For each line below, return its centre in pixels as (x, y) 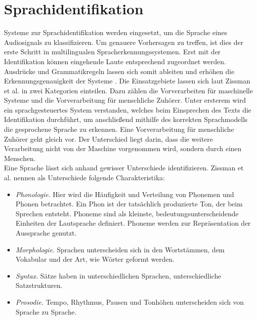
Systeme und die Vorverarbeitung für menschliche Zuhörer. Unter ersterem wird (125, 100)
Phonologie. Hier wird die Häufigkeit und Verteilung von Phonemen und (125, 194)
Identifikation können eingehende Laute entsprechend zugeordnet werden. (115, 61)
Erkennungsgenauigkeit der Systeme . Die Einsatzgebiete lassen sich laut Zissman (127, 81)
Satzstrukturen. (39, 285)
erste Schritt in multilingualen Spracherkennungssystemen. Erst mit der (112, 52)
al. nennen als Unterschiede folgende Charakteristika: (85, 178)
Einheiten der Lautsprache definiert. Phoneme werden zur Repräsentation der (133, 223)
